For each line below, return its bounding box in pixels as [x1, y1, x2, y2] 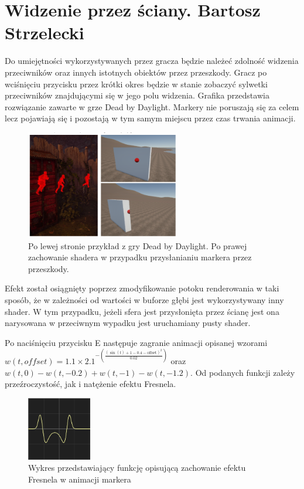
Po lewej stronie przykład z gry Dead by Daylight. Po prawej [28, 239, 247, 252]
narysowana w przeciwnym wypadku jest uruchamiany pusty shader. [5, 317, 251, 329]
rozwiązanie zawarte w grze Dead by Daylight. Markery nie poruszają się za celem [5, 100, 299, 113]
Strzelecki [5, 21, 84, 45]
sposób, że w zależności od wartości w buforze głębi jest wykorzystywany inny [5, 294, 284, 306]
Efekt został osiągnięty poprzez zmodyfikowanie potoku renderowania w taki [5, 282, 279, 294]
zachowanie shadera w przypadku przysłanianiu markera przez [28, 251, 252, 263]
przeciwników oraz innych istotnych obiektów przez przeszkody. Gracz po [5, 66, 267, 78]
